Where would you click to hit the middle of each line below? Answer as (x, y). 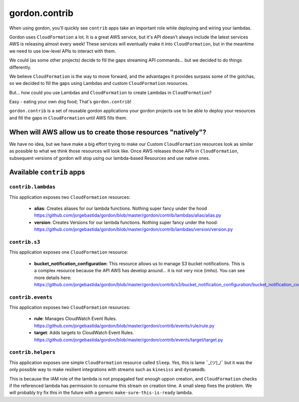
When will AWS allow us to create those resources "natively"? (108, 132)
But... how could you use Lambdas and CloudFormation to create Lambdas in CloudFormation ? (110, 92)
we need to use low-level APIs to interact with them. (63, 51)
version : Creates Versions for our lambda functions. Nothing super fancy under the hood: (126, 222)
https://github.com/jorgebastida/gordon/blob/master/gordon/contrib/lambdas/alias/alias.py (128, 215)
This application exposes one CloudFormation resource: (69, 252)
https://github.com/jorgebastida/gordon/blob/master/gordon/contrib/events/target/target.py (129, 340)
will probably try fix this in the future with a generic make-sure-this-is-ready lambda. (101, 393)
